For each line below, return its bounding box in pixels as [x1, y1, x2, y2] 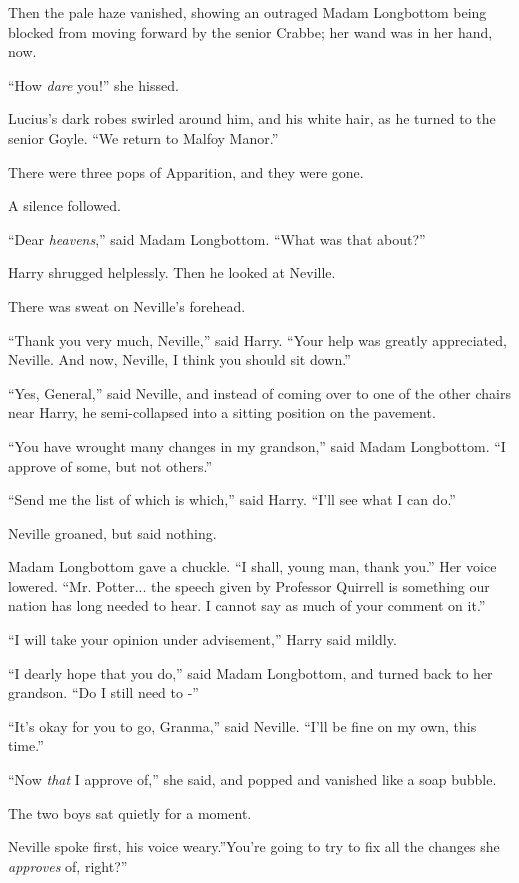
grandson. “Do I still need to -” [8, 682, 199, 703]
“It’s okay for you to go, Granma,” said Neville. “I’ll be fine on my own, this [8, 715, 477, 736]
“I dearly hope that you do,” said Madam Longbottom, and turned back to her [8, 662, 493, 683]
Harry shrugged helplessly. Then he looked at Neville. [8, 262, 336, 283]
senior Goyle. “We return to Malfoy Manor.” [8, 127, 279, 148]
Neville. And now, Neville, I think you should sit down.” [8, 349, 351, 370]
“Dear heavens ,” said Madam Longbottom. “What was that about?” [8, 228, 426, 249]
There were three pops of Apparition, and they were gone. [8, 161, 364, 182]
